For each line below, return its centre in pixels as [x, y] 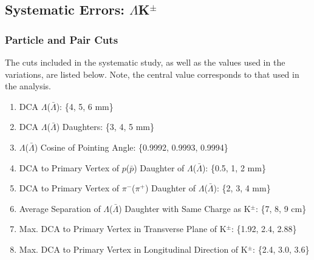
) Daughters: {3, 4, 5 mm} [105, 127]
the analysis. [28, 86]
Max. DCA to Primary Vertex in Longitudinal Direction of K [133, 249]
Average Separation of [60, 208]
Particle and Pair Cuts [62, 39]
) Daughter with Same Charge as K [185, 208]
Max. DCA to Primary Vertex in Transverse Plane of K [123, 229]
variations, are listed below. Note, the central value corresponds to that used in [152, 74]
